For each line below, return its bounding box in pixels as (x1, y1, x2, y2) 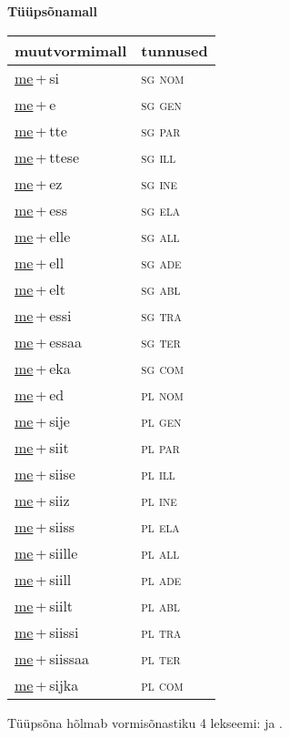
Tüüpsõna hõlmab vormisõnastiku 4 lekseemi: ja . (7, 713, 284, 732)
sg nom (141, 66, 184, 88)
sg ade (141, 251, 182, 273)
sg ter (141, 330, 181, 352)
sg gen (141, 93, 182, 115)
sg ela (141, 198, 181, 220)
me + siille (15, 541, 78, 563)
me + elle (15, 225, 71, 247)
